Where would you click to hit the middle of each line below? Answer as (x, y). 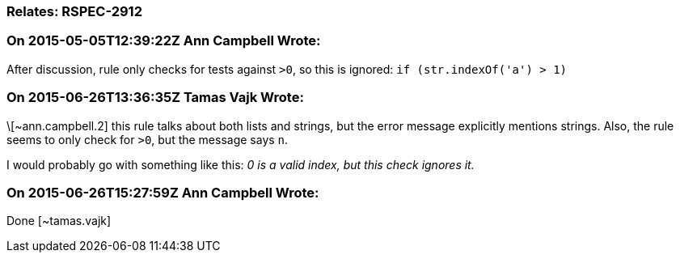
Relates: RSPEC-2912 (74, 11)
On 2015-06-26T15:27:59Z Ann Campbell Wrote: (163, 192)
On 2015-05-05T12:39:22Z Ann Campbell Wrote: (164, 41)
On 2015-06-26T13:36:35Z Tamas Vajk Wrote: (155, 98)
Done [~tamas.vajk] (59, 221)
